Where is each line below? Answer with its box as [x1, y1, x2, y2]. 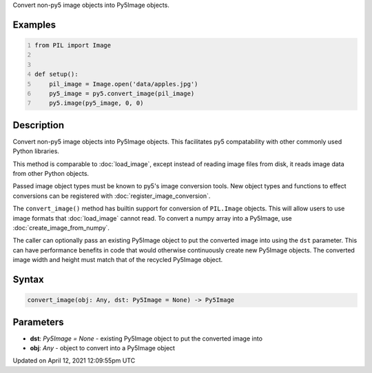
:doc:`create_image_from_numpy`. [12, 223, 110, 232]
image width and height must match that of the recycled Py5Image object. [12, 256, 223, 264]
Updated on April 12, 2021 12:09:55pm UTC [12, 356, 136, 365]
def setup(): [34, 70, 79, 79]
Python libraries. [12, 147, 60, 155]
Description [12, 119, 65, 131]
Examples [12, 19, 56, 30]
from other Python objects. [12, 170, 90, 178]
